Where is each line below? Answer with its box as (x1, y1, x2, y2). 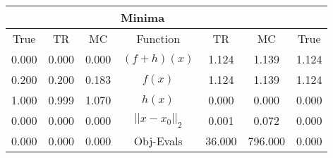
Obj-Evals (133, 133, 183, 149)
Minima (120, 9, 165, 25)
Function (136, 30, 181, 47)
